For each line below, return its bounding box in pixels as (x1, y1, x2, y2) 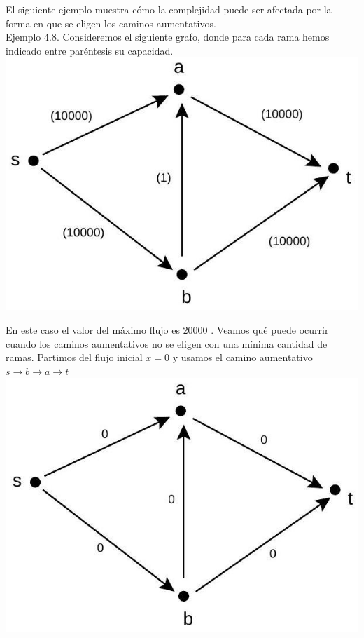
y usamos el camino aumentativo (172, 350, 313, 365)
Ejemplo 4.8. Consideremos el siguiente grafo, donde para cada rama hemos (6, 29, 330, 44)
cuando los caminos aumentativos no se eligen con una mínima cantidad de (6, 336, 328, 351)
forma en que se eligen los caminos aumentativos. (6, 15, 216, 30)
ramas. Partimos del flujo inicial (6, 350, 143, 365)
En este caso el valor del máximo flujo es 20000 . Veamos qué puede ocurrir (6, 323, 329, 337)
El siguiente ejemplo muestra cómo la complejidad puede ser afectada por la (6, 2, 332, 16)
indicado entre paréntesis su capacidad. (6, 43, 174, 57)
